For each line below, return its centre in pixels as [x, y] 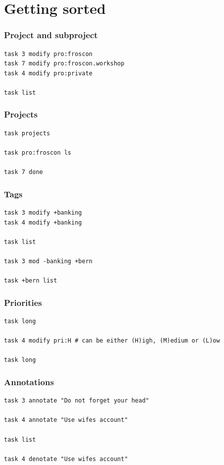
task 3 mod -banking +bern [48, 261]
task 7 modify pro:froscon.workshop [64, 64]
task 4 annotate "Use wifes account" [66, 420]
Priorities [23, 302]
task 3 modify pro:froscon [48, 54]
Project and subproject [51, 35]
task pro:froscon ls [38, 152]
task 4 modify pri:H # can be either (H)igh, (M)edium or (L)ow [112, 341]
